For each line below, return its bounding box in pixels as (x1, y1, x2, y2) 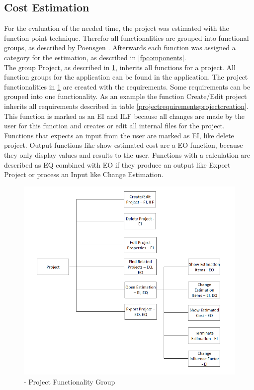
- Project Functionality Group (24, 376, 115, 387)
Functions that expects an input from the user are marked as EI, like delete (4, 130, 234, 140)
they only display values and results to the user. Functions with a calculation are (4, 149, 251, 160)
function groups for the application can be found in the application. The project (4, 72, 248, 82)
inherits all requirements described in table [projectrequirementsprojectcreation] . (4, 100, 249, 111)
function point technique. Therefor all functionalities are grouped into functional (4, 32, 249, 43)
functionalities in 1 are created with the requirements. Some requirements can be (4, 81, 251, 92)
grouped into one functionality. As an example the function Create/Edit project (4, 91, 247, 101)
